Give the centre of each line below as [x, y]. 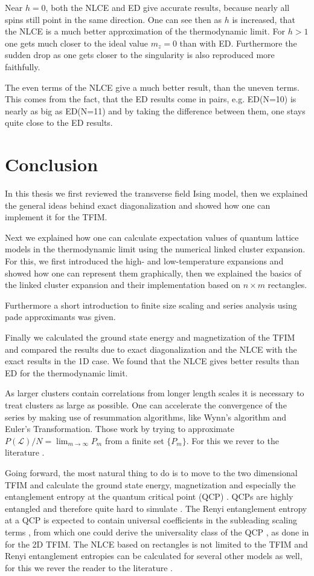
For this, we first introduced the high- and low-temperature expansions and [144, 261]
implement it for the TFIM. [56, 217]
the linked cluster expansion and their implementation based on [123, 285]
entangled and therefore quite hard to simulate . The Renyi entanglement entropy [156, 508]
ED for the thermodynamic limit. [66, 372]
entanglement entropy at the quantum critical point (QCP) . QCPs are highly [149, 496]
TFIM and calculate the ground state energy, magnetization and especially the [150, 484]
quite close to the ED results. [59, 123]
